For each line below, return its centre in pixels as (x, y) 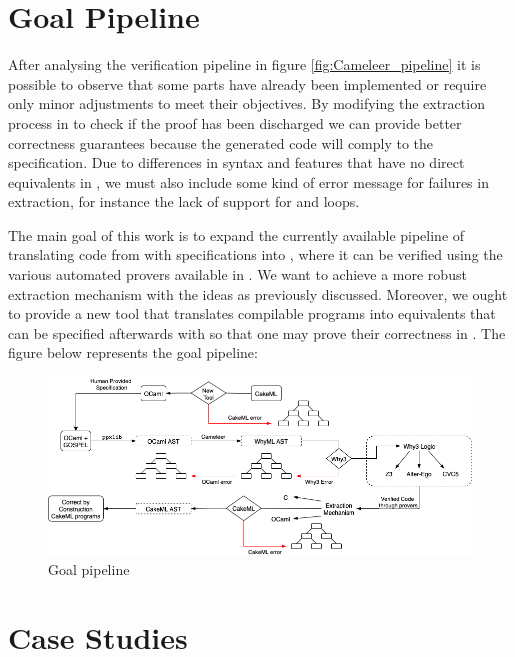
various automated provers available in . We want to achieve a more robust (237, 274)
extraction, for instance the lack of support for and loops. (184, 201)
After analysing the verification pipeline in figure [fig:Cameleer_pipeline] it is (244, 64)
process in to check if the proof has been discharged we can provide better (235, 122)
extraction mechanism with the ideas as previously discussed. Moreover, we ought (258, 293)
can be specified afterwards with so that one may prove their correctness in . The (257, 332)
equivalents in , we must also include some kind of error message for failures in (248, 181)
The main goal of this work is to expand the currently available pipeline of (236, 234)
